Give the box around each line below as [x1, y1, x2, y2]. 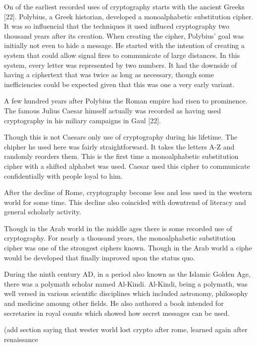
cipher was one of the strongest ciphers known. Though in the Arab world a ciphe [4, 243, 252, 253]
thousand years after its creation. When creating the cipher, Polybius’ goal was [4, 30, 244, 41]
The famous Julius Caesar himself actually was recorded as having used [4, 105, 221, 115]
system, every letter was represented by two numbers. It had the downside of [4, 59, 237, 70]
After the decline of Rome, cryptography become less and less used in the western [4, 187, 252, 198]
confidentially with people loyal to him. [4, 170, 123, 181]
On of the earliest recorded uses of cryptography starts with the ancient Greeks [4, 1, 245, 11]
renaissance [4, 334, 38, 344]
